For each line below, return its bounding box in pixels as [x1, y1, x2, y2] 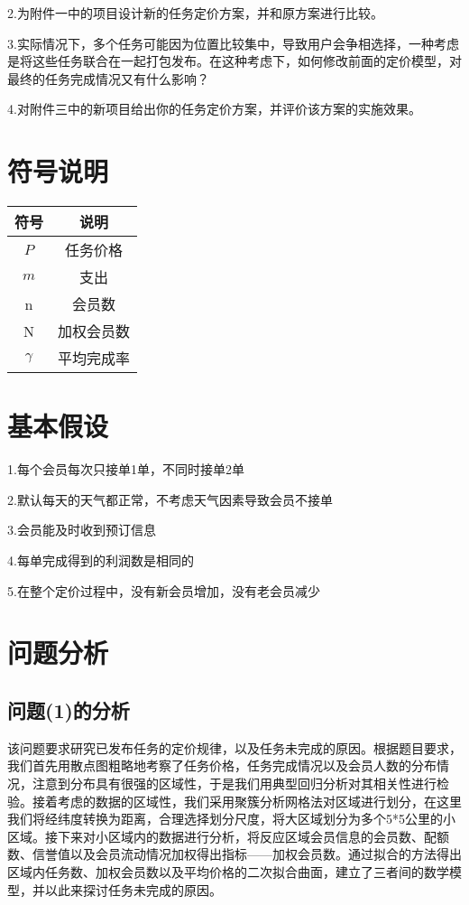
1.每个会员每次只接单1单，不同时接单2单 [7, 460, 244, 479]
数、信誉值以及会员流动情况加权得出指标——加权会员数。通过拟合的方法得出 [7, 844, 462, 863]
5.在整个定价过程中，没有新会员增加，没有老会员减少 [7, 581, 320, 600]
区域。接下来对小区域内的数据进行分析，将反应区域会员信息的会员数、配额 [7, 826, 449, 845]
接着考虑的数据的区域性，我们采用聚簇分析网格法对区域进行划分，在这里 [32, 791, 462, 810]
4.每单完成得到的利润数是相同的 [7, 551, 194, 569]
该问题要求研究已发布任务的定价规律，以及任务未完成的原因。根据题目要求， [7, 738, 462, 757]
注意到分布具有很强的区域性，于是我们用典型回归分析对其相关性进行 [32, 773, 437, 792]
